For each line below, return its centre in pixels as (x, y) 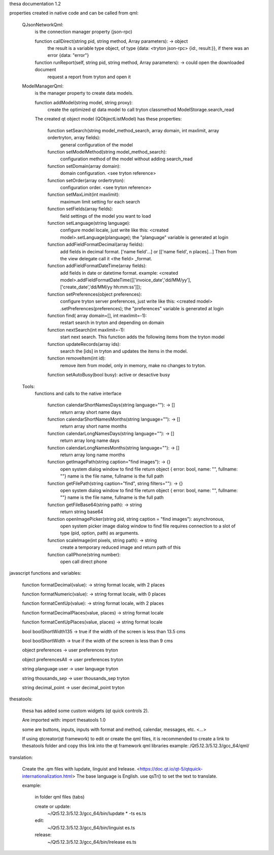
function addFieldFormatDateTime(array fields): (97, 266)
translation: (21, 757)
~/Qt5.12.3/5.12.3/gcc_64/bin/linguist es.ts (91, 828)
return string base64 (82, 512)
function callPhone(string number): (84, 554)
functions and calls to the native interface (78, 393)
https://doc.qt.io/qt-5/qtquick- (171, 769)
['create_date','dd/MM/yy (86, 287)
